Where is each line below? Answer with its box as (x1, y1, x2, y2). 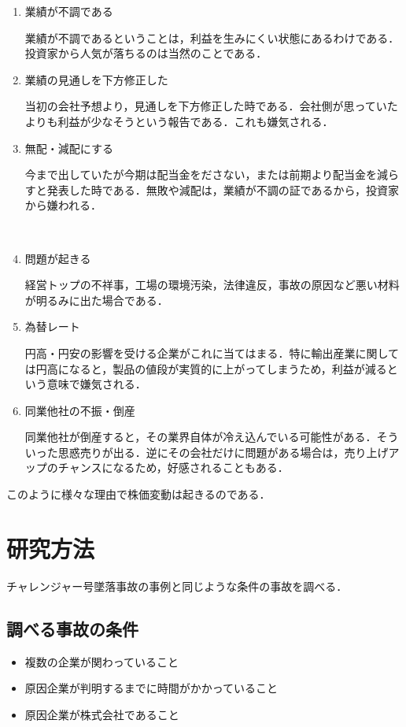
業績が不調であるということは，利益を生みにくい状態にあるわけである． (24, 29, 400, 46)
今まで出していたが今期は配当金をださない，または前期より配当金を (24, 166, 378, 183)
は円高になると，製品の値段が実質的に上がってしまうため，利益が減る (24, 360, 387, 376)
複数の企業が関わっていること (24, 653, 179, 670)
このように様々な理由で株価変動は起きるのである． (6, 486, 271, 503)
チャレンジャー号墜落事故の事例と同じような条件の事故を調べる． (6, 577, 348, 594)
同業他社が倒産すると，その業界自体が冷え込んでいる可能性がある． (24, 428, 377, 445)
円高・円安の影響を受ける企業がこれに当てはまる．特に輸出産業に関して (24, 344, 400, 361)
